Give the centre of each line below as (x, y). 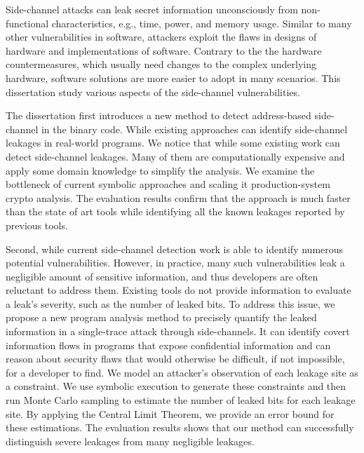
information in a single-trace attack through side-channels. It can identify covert (178, 331)
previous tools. (37, 225)
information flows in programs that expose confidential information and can (168, 345)
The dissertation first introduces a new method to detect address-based (159, 115)
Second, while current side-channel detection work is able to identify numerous (175, 249)
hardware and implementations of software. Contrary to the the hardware (164, 50)
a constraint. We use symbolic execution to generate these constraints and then (176, 386)
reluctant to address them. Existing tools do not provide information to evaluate (178, 290)
